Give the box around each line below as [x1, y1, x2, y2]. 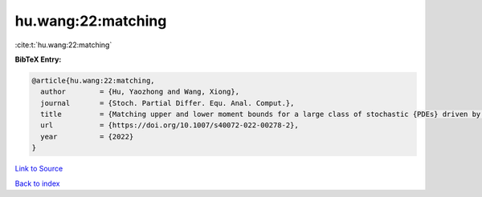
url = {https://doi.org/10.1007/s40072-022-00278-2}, [40, 121, 299, 130]
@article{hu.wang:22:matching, [31, 76, 156, 85]
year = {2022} [40, 132, 134, 141]
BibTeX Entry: [14, 54, 62, 64]
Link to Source [14, 164, 63, 174]
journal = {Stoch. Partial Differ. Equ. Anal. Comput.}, [40, 98, 295, 107]
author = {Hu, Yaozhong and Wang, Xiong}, [40, 87, 240, 96]
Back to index [14, 179, 60, 188]
